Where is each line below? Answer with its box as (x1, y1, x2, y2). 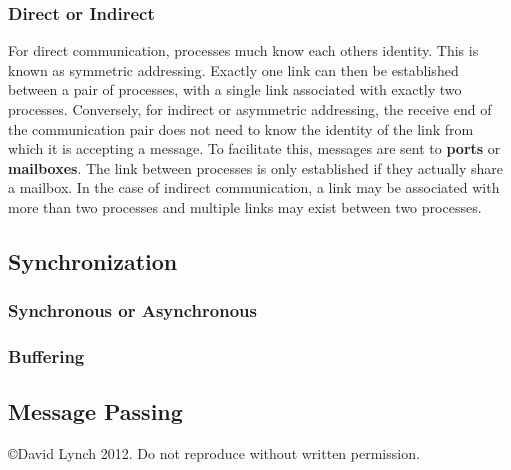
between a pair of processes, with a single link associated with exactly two (8, 79, 462, 100)
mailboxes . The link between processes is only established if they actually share (8, 157, 504, 178)
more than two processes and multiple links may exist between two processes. (8, 196, 482, 217)
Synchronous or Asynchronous (8, 298, 257, 323)
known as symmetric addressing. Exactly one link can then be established (8, 59, 459, 80)
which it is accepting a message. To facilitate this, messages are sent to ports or (8, 138, 501, 159)
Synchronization (8, 245, 178, 276)
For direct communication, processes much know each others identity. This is (8, 40, 479, 61)
